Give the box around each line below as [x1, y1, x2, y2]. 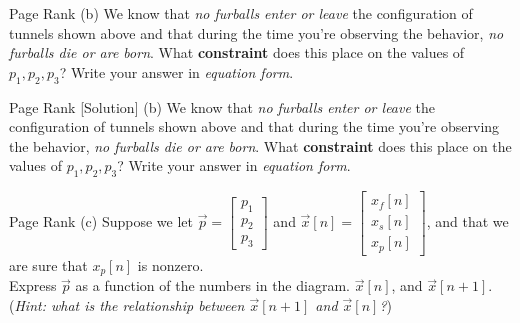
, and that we [426, 210, 509, 231]
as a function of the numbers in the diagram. [75, 275, 350, 296]
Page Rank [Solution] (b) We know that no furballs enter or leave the [9, 96, 435, 117]
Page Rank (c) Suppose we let [9, 210, 194, 231]
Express [9, 275, 57, 296]
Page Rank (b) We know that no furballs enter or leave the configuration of [9, 3, 473, 23]
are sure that [9, 254, 88, 275]
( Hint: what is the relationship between [9, 294, 245, 315]
